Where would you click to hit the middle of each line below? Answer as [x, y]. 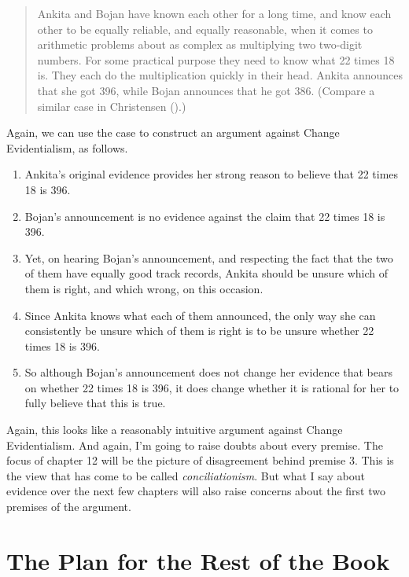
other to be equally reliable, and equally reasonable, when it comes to [205, 29]
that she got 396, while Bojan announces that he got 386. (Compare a [206, 90]
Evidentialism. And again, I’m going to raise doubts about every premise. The [195, 445]
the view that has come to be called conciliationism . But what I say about [186, 475]
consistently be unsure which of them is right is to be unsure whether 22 [199, 331]
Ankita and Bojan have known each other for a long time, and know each [214, 13]
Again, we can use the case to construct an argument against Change [173, 132]
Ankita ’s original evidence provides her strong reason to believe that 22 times [212, 174]
